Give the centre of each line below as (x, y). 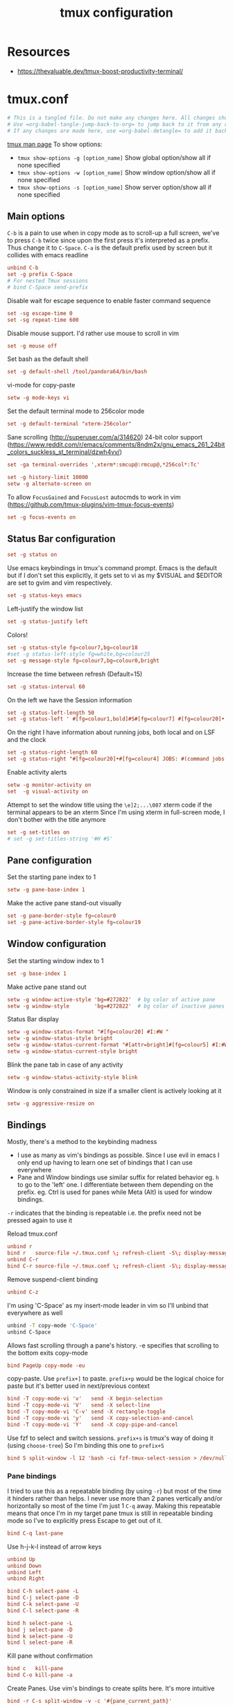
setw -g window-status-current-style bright (72, 1051)
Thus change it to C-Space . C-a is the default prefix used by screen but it (110, 248)
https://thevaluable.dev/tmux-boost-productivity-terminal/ (100, 71)
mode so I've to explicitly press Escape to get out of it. (85, 1520)
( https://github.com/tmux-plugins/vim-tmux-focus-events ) (91, 504)
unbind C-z (23, 1292)
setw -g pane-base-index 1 (46, 890)
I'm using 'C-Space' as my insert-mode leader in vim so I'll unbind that (108, 1305)
